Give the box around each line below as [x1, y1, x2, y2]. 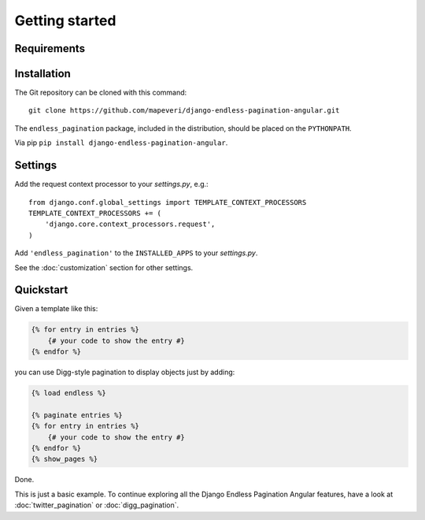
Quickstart [14, 284, 68, 297]
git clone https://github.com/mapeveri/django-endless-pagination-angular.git [28, 106, 340, 115]
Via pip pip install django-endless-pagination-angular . [14, 138, 228, 147]
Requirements [14, 42, 86, 55]
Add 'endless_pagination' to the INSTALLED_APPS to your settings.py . [14, 248, 258, 258]
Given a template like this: [14, 304, 98, 314]
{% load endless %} [31, 388, 106, 398]
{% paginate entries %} [31, 410, 124, 419]
